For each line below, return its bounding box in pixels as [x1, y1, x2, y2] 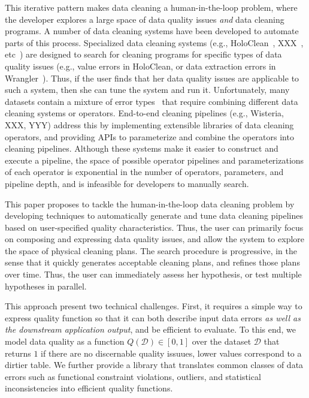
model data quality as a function [5, 335, 125, 348]
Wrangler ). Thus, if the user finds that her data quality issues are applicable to [5, 71, 299, 84]
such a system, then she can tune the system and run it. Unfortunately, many [5, 83, 290, 96]
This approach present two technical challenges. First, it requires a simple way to [5, 300, 302, 312]
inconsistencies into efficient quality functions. [5, 382, 173, 394]
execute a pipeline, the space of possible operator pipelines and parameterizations [5, 153, 304, 166]
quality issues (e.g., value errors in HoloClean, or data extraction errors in [5, 59, 276, 72]
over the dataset [192, 335, 252, 348]
